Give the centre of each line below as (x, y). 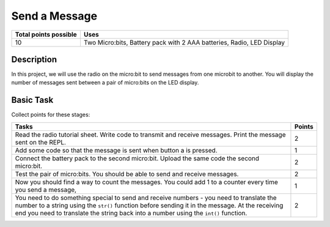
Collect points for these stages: (51, 115)
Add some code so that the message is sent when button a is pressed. (116, 150)
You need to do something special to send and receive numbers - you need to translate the (146, 198)
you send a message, (46, 190)
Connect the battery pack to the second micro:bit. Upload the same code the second (137, 158)
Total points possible (46, 34)
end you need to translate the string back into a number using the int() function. (131, 213)
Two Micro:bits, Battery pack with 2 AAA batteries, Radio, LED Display (184, 42)
